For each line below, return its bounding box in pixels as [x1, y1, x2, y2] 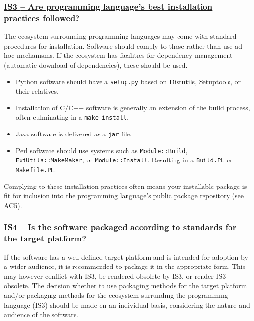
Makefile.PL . [15, 164, 56, 174]
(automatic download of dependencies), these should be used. [4, 59, 188, 70]
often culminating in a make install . [15, 112, 129, 122]
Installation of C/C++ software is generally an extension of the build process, [15, 102, 250, 112]
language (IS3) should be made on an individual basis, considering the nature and [4, 299, 250, 310]
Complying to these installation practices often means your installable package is [4, 181, 247, 191]
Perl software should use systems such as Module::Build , [15, 145, 188, 155]
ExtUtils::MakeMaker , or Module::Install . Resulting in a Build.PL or [15, 155, 233, 165]
